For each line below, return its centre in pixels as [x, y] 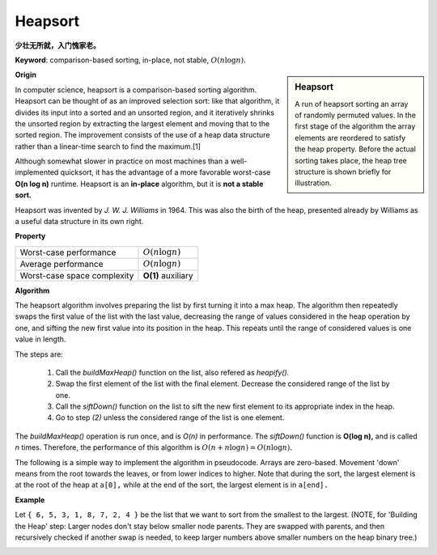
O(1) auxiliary [168, 275]
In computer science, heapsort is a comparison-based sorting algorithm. [136, 90]
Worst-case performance [68, 252]
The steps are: [39, 354]
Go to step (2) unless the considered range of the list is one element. [170, 417]
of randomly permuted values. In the [356, 115]
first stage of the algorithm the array [355, 126]
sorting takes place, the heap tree [351, 160]
